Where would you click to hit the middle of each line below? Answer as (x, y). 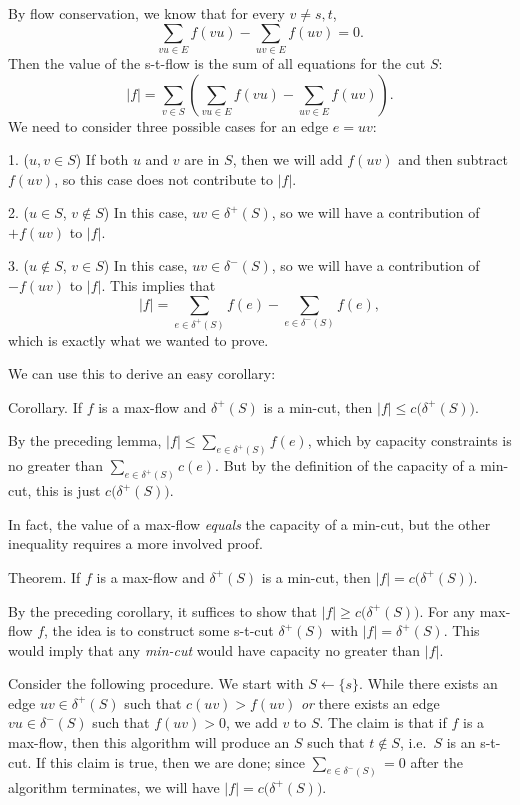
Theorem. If (44, 576)
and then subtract (453, 159)
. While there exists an (428, 683)
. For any (447, 610)
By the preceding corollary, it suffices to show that (162, 610)
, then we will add (287, 159)
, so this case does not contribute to (164, 178)
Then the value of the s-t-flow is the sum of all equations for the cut (217, 62)
